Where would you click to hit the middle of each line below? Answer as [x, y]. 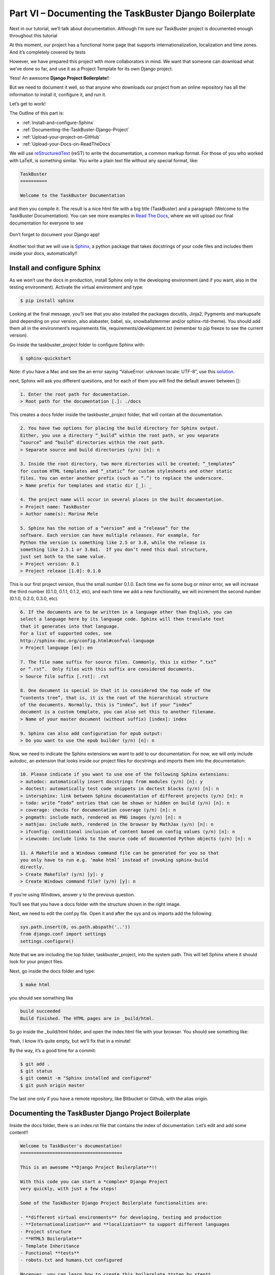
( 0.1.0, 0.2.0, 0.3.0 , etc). [34, 598]
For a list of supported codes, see [66, 633]
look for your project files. [36, 962]
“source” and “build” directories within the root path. [93, 443]
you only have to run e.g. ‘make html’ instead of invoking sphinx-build [114, 860]
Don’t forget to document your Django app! [54, 235]
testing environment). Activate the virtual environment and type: [76, 287]
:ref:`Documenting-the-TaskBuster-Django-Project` [76, 130]
